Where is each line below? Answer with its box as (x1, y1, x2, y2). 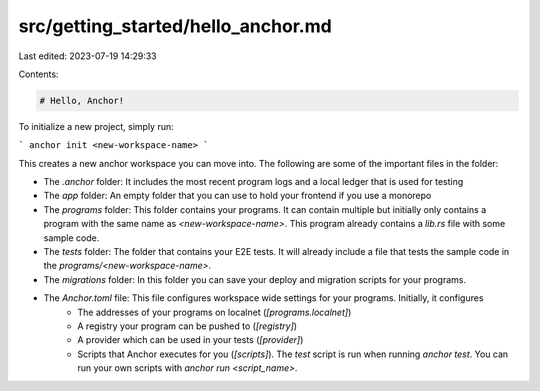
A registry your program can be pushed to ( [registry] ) (77, 320, 298, 332)
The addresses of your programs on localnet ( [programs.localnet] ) (77, 306, 352, 318)
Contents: (18, 68, 59, 80)
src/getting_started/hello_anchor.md (18, 15, 332, 37)
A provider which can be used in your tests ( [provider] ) (77, 334, 304, 346)
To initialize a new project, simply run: (18, 120, 174, 132)
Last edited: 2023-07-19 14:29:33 (18, 50, 157, 62)
